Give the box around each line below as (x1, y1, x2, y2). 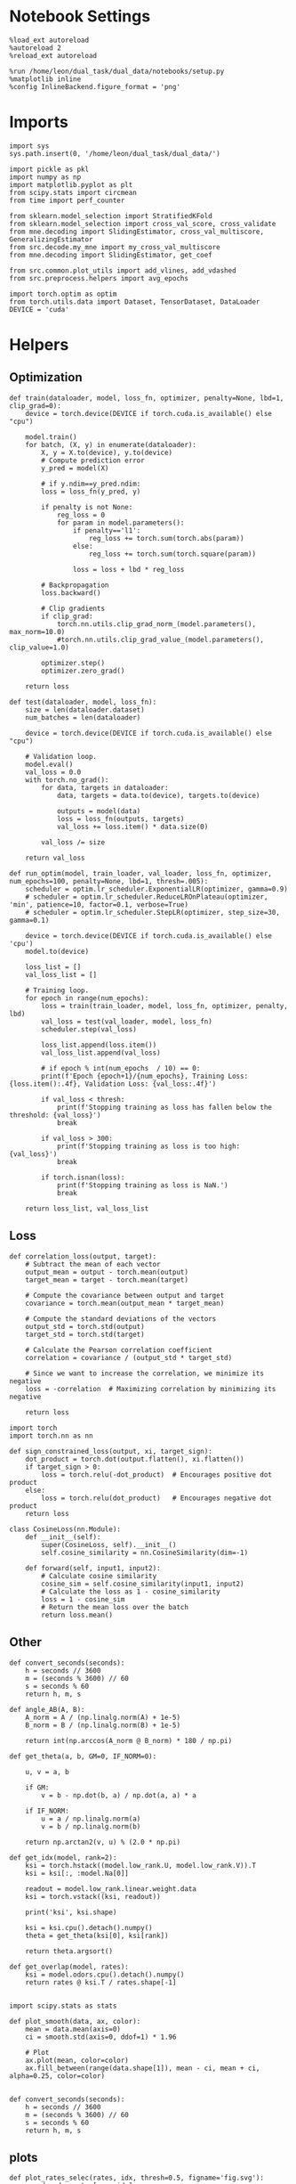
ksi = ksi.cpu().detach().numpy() (25, 1923, 153, 1932)
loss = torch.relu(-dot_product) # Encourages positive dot (41, 1470, 273, 1479)
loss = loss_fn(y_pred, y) (41, 487, 141, 496)
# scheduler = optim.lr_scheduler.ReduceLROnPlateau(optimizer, (25, 892, 268, 901)
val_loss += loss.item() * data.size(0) (56, 822, 209, 831)
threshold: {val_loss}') (9, 1111, 101, 1120)
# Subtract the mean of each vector (25, 1259, 162, 1268)
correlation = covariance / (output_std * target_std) (25, 1353, 233, 1362)
